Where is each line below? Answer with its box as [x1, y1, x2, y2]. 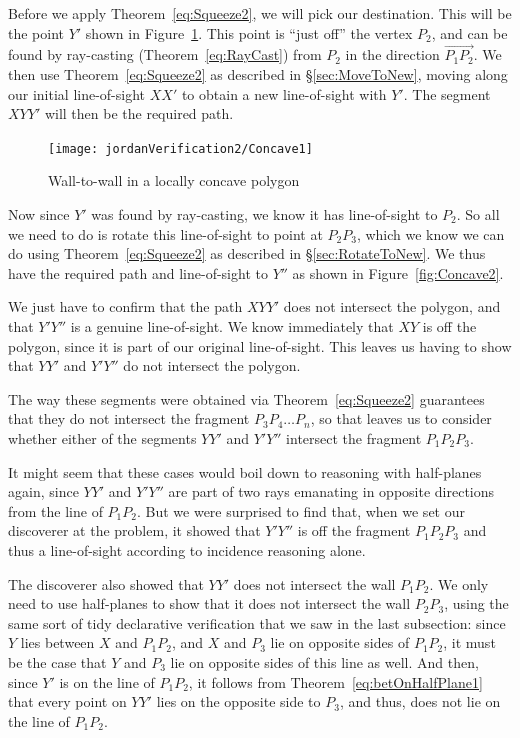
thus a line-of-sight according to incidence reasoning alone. [8, 539, 366, 560]
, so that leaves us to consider [310, 408, 492, 429]
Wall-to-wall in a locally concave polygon [48, 170, 300, 191]
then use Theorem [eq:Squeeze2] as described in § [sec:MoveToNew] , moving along [8, 64, 508, 84]
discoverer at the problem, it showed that [8, 520, 261, 541]
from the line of [8, 500, 103, 521]
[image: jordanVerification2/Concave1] [48, 141, 313, 156]
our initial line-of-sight [8, 83, 146, 104]
